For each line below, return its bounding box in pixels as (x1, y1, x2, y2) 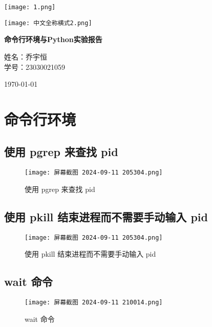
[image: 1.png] (4, 4, 56, 11)
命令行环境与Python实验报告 (4, 34, 102, 45)
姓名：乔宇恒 (4, 51, 47, 62)
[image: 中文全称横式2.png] (4, 19, 92, 27)
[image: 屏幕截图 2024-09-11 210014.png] (25, 299, 163, 306)
